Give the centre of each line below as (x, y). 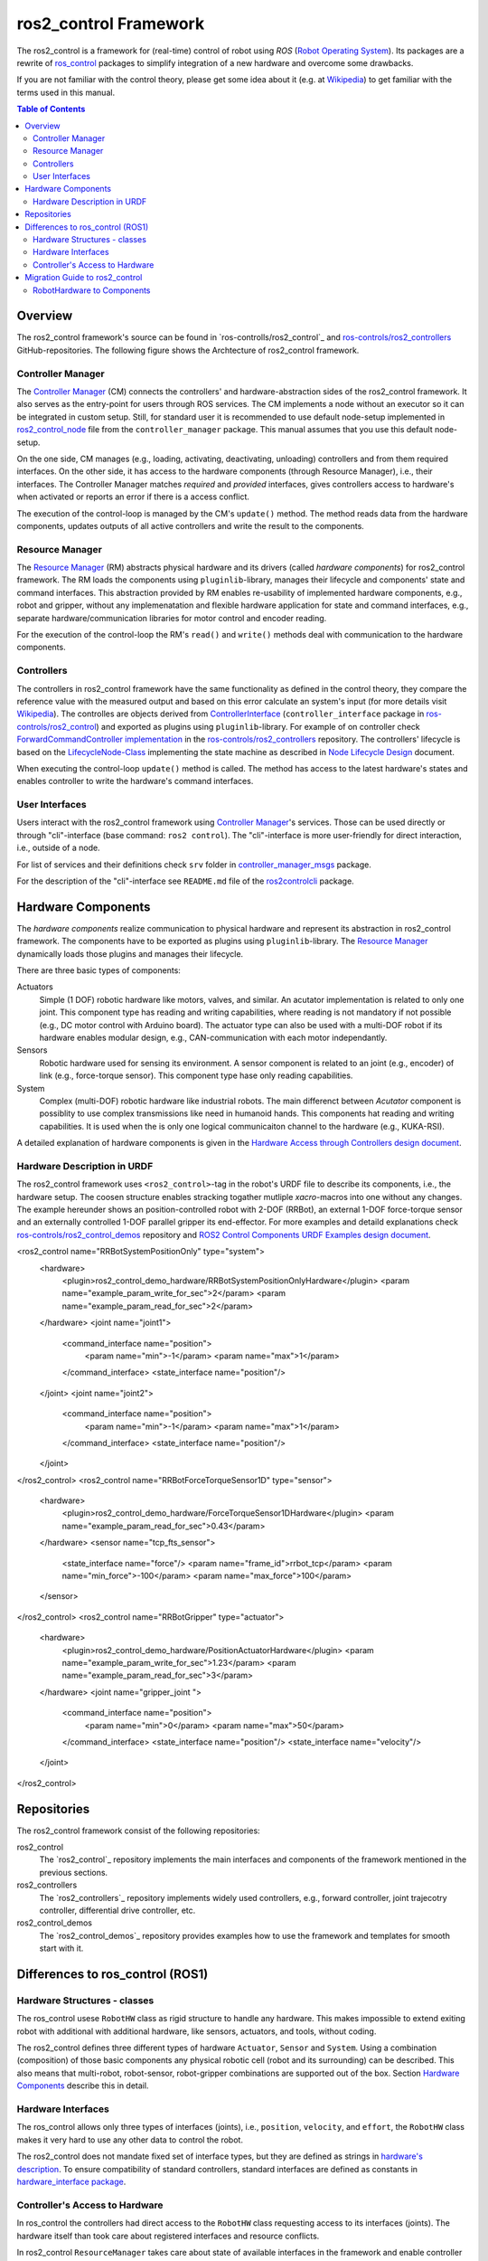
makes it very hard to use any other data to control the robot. (130, 2140)
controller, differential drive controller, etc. (117, 1910)
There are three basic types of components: (99, 970)
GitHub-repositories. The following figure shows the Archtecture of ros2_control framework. (188, 350)
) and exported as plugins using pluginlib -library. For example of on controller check (258, 726)
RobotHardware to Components (92, 290)
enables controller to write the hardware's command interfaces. (135, 781)
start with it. (61, 1948)
